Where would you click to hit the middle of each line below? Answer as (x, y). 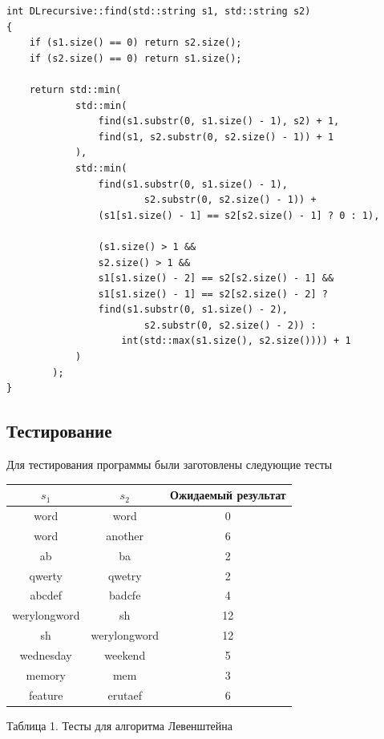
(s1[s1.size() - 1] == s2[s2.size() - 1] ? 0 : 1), (239, 215)
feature (46, 695)
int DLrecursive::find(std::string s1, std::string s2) (159, 11)
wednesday (46, 654)
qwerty (46, 575)
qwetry (125, 575)
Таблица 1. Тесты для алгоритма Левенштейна (119, 725)
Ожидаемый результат (228, 495)
